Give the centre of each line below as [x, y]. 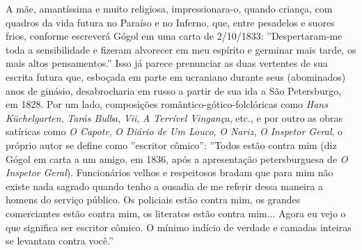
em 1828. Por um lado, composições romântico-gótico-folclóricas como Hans [167, 104]
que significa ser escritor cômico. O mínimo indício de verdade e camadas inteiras [179, 227]
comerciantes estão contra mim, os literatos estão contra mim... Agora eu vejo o [176, 213]
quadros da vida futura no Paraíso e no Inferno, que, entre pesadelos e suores [170, 22]
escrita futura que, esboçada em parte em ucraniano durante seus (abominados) [176, 76]
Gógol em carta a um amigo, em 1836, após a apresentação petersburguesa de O [177, 158]
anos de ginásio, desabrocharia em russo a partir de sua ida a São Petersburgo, [174, 90]
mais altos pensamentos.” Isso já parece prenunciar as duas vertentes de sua [167, 63]
